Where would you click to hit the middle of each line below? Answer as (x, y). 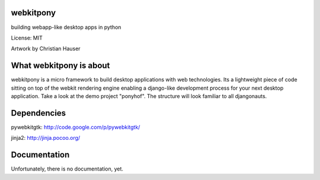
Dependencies (39, 113)
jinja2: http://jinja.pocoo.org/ (46, 138)
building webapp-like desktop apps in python (66, 27)
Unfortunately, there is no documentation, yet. (67, 169)
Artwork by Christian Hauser (46, 49)
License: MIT (27, 38)
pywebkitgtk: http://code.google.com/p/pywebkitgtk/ (76, 127)
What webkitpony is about (60, 66)
